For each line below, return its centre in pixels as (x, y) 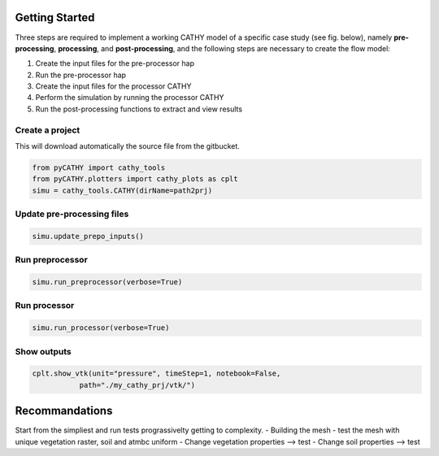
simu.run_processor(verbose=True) (101, 328)
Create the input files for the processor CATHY (113, 86)
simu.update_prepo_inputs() (88, 236)
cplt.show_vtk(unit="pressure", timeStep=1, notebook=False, (156, 373)
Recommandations (64, 411)
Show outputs (43, 351)
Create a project (48, 130)
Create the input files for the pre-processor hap (115, 63)
